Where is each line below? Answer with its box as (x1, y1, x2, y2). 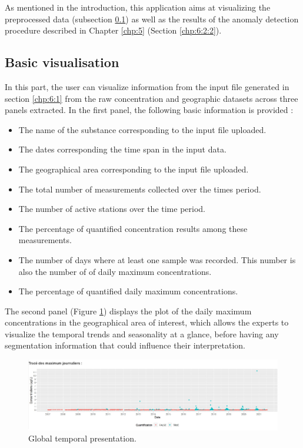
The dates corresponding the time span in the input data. (18, 143, 227, 155)
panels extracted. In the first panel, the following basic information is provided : (5, 104, 294, 116)
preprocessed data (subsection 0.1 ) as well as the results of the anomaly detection (5, 12, 299, 25)
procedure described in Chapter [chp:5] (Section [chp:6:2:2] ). (5, 24, 222, 36)
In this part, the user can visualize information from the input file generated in (5, 80, 289, 92)
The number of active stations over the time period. (18, 203, 205, 215)
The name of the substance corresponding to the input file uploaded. (18, 123, 267, 135)
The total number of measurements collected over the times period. (18, 182, 261, 195)
